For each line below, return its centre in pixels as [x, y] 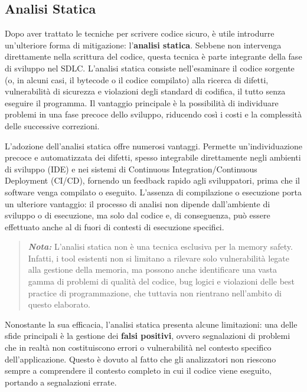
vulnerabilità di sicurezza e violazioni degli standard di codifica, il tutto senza [145, 91]
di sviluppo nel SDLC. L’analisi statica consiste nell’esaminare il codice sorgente [150, 68]
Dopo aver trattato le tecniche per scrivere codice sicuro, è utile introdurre [140, 33]
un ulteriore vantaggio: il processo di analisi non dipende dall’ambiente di [138, 203]
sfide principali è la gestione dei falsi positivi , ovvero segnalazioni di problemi [148, 336]
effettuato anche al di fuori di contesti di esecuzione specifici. [115, 226]
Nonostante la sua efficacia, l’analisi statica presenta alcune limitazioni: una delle [151, 324]
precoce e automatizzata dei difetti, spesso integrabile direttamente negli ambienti [153, 157]
